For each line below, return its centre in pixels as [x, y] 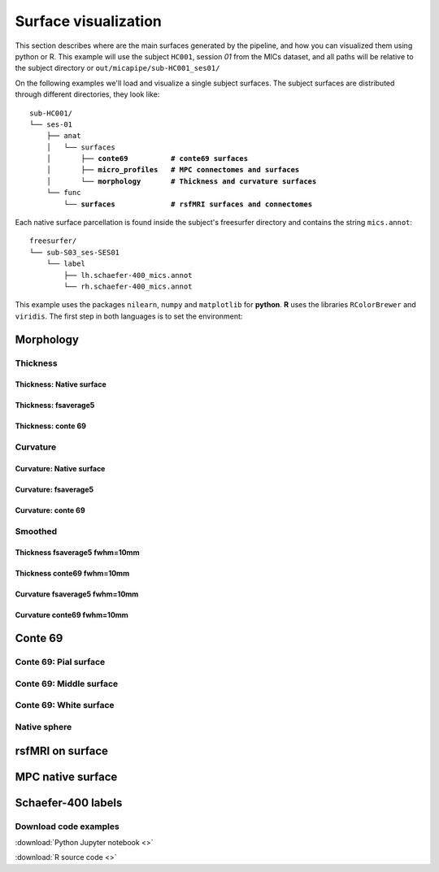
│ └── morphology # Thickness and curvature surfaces [181, 181]
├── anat [63, 136]
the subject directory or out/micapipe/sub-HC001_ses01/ [117, 68]
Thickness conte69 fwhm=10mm [72, 574]
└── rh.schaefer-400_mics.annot [128, 286]
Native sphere [43, 727]
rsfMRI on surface [62, 751]
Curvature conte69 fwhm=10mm [72, 615]
